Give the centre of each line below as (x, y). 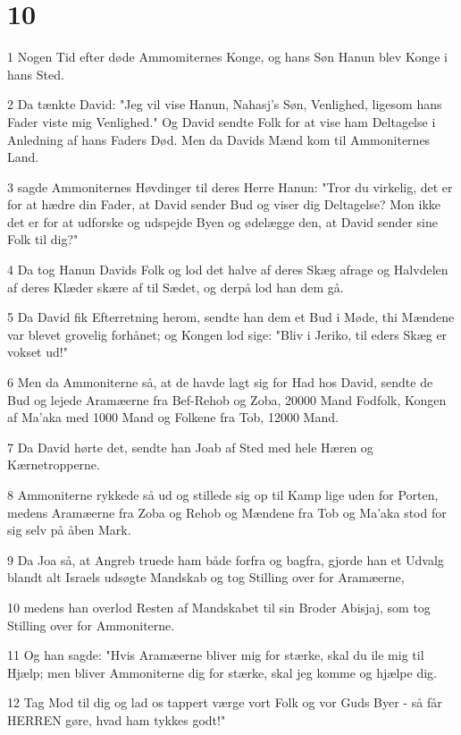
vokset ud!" (38, 352)
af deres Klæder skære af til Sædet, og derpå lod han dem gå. (176, 287)
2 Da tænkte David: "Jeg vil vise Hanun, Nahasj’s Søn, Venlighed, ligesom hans (225, 104)
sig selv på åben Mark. (69, 530)
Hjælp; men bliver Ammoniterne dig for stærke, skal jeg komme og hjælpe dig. (222, 672)
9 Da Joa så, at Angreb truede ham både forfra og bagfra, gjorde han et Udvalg (226, 559)
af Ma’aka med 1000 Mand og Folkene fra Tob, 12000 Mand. (173, 417)
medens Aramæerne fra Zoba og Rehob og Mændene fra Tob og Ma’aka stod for (227, 512)
